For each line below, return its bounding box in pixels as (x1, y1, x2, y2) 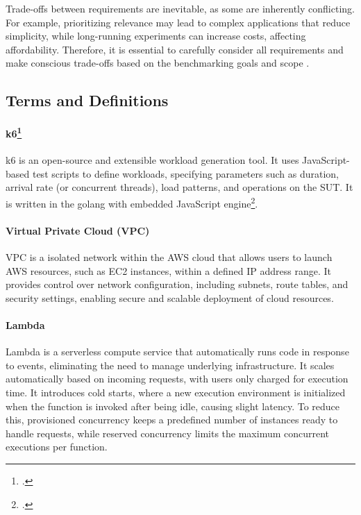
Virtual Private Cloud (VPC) (6, 223, 150, 237)
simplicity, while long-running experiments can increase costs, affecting (6, 28, 306, 43)
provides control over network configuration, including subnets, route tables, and (6, 277, 349, 292)
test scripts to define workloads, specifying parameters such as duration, (32, 166, 339, 180)
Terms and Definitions (6, 90, 169, 111)
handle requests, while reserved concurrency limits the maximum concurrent (6, 425, 330, 440)
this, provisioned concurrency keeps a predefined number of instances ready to (6, 412, 338, 427)
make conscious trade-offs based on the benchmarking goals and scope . (6, 56, 310, 70)
